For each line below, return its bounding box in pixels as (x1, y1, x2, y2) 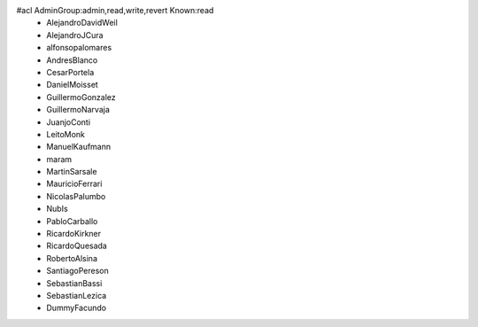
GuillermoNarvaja (46, 105, 111, 115)
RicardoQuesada (46, 240, 108, 252)
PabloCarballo (46, 215, 98, 226)
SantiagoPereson (46, 266, 110, 276)
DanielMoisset (46, 80, 99, 90)
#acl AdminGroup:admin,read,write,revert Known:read (16, 5, 214, 15)
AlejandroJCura (46, 29, 104, 40)
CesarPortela (46, 66, 95, 77)
